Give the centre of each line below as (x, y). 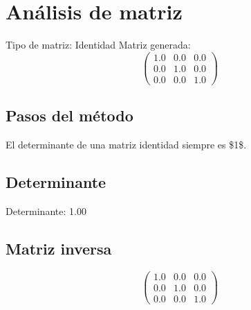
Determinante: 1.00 (46, 210)
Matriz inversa (59, 248)
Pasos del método (69, 115)
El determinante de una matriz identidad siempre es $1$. (126, 145)
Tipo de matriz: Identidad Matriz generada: (98, 45)
